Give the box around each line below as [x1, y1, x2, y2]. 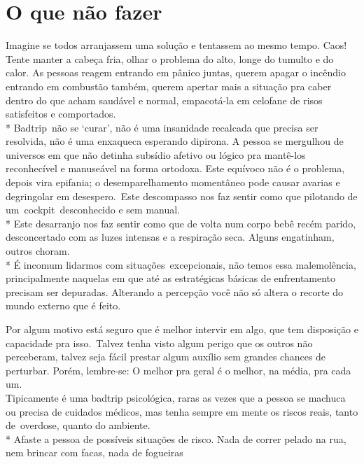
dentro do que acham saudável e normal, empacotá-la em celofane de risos [6, 92, 323, 107]
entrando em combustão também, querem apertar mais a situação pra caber [6, 78, 332, 93]
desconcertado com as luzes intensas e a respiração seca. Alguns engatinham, [6, 230, 335, 244]
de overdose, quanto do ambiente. [6, 418, 150, 433]
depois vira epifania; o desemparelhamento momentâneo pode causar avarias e [6, 175, 340, 190]
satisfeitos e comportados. [6, 106, 116, 121]
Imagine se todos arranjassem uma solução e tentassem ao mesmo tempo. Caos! [6, 38, 347, 52]
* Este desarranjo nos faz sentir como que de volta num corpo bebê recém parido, [6, 216, 356, 230]
